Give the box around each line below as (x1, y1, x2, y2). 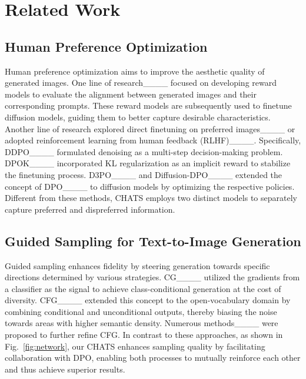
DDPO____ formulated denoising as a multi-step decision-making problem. (5, 145, 283, 157)
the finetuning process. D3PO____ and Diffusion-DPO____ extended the (5, 168, 282, 180)
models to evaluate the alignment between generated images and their (5, 88, 257, 100)
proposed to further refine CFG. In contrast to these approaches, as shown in (5, 328, 283, 341)
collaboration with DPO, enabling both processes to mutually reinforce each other (5, 351, 301, 364)
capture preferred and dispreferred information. (5, 203, 175, 215)
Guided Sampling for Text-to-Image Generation (5, 232, 301, 250)
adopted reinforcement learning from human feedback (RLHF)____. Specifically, (5, 134, 301, 146)
